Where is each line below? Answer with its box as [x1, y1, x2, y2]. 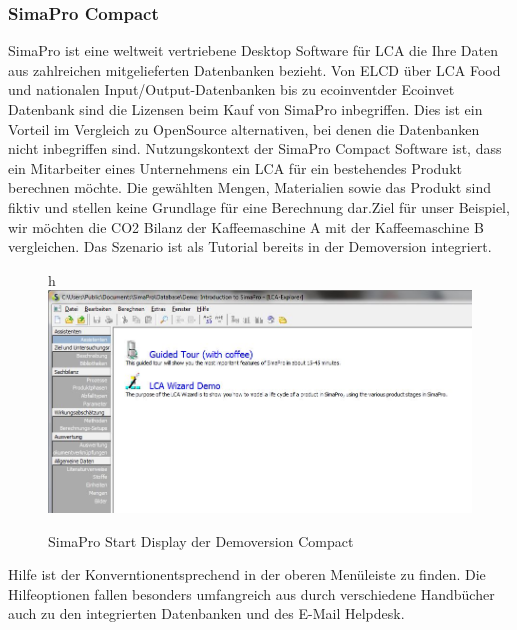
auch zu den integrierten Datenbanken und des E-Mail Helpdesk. [8, 603, 405, 624]
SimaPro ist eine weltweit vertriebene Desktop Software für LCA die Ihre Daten [8, 40, 498, 61]
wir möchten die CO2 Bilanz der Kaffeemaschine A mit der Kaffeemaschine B [8, 216, 484, 237]
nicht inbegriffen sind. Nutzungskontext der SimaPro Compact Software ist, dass [8, 138, 502, 159]
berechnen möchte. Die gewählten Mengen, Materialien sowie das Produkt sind [8, 177, 491, 198]
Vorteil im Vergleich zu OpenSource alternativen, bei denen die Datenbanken [8, 118, 480, 139]
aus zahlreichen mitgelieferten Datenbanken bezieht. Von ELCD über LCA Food [8, 59, 501, 80]
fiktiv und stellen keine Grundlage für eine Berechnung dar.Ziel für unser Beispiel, [8, 196, 510, 217]
